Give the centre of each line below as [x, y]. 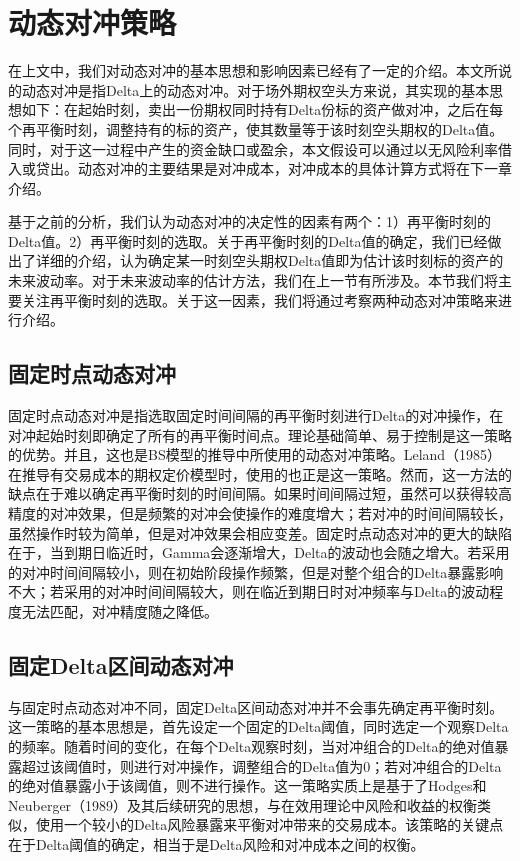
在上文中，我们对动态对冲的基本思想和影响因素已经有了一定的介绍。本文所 [253, 70]
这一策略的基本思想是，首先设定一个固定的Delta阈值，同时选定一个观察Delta [258, 726]
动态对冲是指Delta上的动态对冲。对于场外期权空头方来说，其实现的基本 [255, 89]
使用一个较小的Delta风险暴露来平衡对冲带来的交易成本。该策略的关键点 [269, 824]
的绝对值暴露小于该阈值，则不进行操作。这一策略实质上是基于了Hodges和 [247, 785]
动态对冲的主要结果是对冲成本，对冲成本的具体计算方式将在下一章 [294, 168]
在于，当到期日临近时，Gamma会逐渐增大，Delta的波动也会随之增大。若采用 [259, 552]
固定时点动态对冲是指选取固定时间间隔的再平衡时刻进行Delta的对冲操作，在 [256, 415]
